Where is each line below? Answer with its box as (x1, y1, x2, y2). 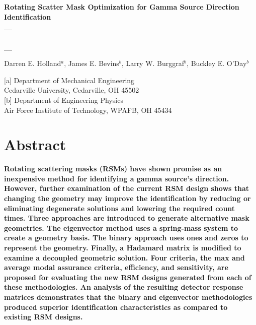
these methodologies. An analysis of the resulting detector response (4, 282, 243, 292)
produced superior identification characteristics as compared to (4, 301, 228, 312)
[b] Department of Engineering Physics (4, 94, 123, 105)
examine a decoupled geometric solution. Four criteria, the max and (4, 252, 245, 263)
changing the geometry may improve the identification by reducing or (4, 193, 251, 204)
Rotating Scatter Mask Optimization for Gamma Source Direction (4, 2, 239, 12)
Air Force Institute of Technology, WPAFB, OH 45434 (4, 104, 172, 115)
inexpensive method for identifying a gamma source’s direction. (4, 173, 229, 183)
